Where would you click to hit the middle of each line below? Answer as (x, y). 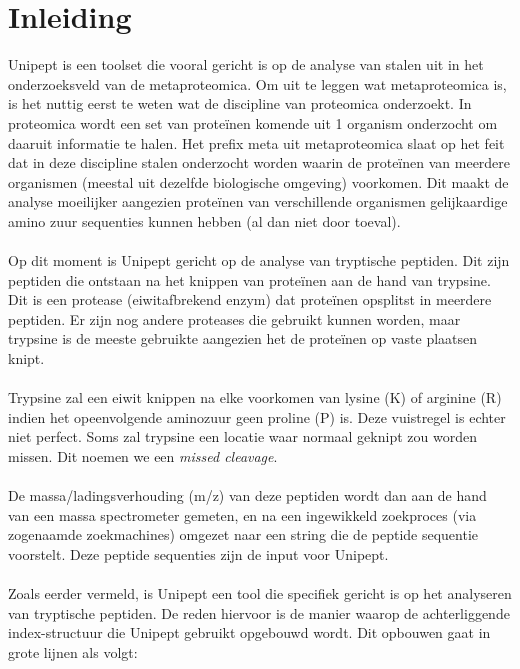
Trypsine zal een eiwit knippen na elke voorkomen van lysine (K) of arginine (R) (255, 397)
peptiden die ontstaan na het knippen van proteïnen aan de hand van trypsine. (249, 279)
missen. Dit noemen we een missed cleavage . (143, 456)
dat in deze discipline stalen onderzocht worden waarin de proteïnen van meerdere (259, 162)
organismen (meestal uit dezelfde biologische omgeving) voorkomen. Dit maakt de (258, 181)
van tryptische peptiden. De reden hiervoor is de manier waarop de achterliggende (259, 612)
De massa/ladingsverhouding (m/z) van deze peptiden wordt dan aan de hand (247, 495)
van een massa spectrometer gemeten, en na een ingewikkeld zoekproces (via (242, 514)
